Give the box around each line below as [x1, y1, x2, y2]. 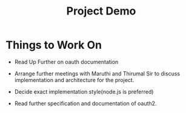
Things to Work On [5, 38, 102, 52]
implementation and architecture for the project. [14, 76, 135, 83]
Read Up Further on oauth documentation [14, 58, 119, 65]
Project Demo [66, 4, 136, 18]
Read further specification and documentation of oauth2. [14, 100, 157, 107]
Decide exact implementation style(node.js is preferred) [14, 88, 154, 95]
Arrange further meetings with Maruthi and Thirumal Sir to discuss [14, 69, 180, 77]
